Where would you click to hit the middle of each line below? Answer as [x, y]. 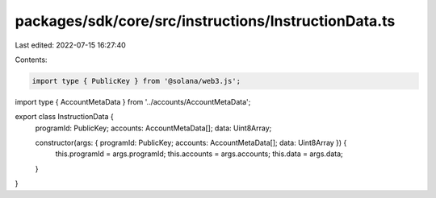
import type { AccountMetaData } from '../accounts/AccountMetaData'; [133, 101]
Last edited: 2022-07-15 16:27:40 [71, 45]
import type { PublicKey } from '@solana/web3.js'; [136, 81]
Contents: [31, 60]
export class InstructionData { [64, 117]
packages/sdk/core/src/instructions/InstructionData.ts [205, 21]
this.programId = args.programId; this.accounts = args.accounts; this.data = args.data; [199, 154]
